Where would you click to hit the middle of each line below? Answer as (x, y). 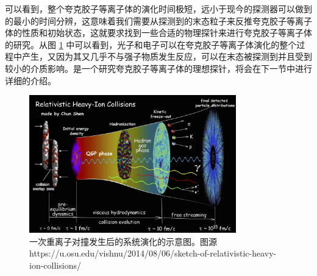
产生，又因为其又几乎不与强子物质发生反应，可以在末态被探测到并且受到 (167, 56)
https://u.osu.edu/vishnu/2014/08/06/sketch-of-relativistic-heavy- (153, 253)
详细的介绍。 (30, 80)
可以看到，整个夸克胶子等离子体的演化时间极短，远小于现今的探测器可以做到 (158, 9)
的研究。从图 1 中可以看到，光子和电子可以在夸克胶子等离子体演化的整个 (151, 44)
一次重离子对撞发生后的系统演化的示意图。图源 (123, 241)
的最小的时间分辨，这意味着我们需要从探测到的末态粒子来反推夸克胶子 (146, 20)
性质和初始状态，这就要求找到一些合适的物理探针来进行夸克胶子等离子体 (167, 33)
